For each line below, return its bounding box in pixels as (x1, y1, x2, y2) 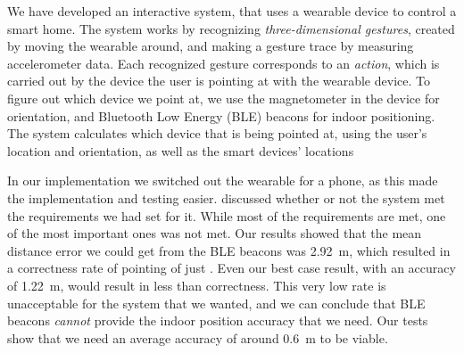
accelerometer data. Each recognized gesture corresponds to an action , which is (7, 53, 440, 72)
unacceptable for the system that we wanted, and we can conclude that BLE (7, 293, 426, 312)
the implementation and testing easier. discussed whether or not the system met (7, 188, 445, 207)
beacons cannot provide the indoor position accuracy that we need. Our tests (7, 311, 428, 330)
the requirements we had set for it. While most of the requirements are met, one (7, 206, 446, 225)
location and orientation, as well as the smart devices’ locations (7, 141, 354, 160)
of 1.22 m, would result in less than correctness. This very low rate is (7, 275, 386, 294)
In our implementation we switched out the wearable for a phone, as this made (7, 171, 438, 190)
